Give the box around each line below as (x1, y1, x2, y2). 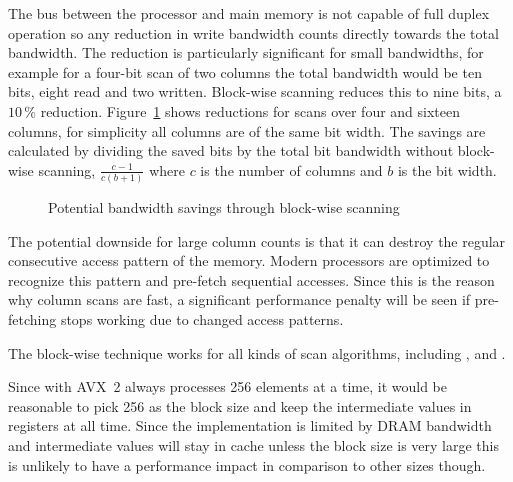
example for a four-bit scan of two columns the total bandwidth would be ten (8, 61, 482, 82)
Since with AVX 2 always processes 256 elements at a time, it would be (8, 376, 448, 397)
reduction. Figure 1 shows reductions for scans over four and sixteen (40, 100, 461, 121)
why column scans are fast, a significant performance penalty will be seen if (8, 289, 471, 310)
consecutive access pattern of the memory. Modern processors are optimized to (8, 250, 490, 271)
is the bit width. (397, 159, 497, 180)
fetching (8, 309, 57, 330)
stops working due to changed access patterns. (60, 309, 344, 330)
